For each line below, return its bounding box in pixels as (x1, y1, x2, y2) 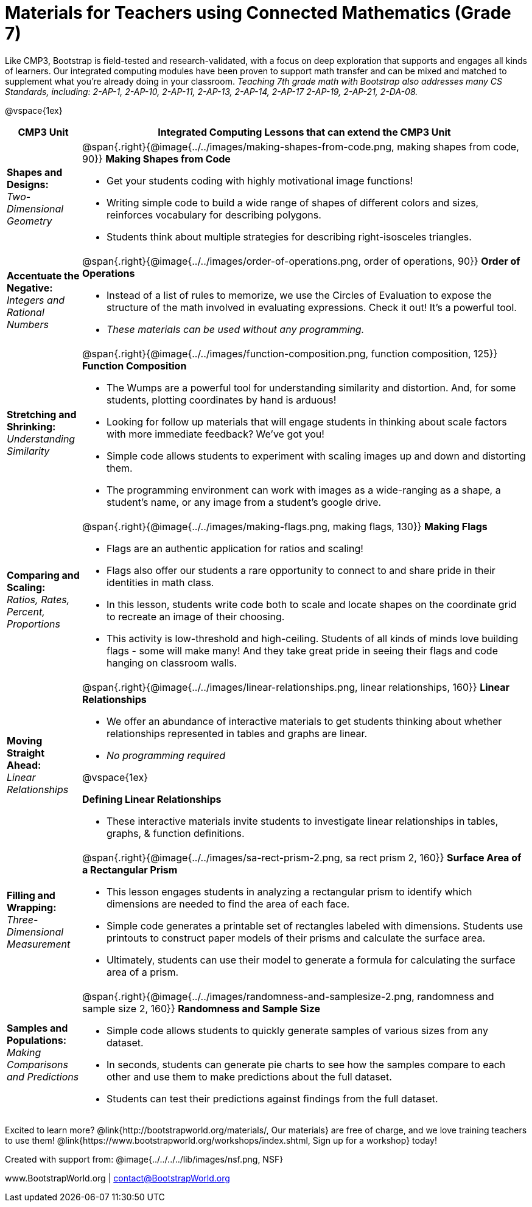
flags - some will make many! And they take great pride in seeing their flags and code (106, 644, 498, 657)
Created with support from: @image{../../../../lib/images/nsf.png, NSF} (5, 1153, 284, 1164)
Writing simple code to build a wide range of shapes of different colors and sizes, (106, 196, 479, 209)
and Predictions (7, 1070, 79, 1083)
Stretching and (7, 408, 77, 421)
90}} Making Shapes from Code (82, 152, 231, 165)
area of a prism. (106, 965, 179, 978)
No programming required (106, 749, 226, 761)
